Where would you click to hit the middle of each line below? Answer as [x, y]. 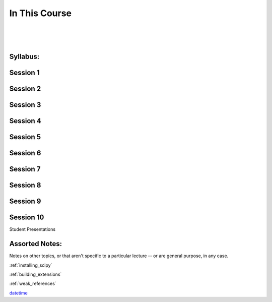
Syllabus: [24, 57]
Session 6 [25, 153]
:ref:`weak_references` [33, 284]
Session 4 [25, 121]
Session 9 [25, 201]
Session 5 [25, 137]
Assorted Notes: [36, 244]
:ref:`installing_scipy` [31, 265]
